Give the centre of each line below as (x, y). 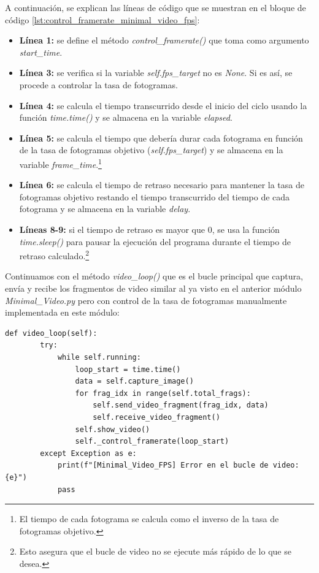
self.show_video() (113, 429)
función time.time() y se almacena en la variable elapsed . (126, 117)
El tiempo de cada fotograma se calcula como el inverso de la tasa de (149, 519)
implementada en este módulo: (62, 312)
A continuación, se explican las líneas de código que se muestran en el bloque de (156, 7)
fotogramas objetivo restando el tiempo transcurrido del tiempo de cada (155, 196)
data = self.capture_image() (134, 381)
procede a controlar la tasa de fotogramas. (98, 84)
